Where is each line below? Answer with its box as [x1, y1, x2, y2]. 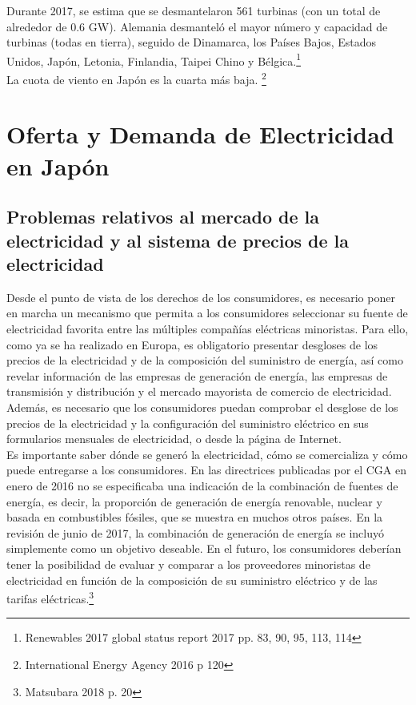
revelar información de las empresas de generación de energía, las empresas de [6, 367, 388, 384]
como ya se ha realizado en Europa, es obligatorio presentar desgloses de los [6, 336, 378, 352]
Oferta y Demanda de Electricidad [6, 118, 394, 151]
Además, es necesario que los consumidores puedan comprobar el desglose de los [6, 398, 398, 415]
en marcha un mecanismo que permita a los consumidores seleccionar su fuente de [6, 304, 408, 321]
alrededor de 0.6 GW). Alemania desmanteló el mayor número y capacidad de [6, 18, 388, 34]
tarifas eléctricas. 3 [6, 588, 94, 606]
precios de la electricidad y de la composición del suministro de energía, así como [6, 352, 403, 369]
